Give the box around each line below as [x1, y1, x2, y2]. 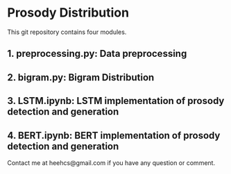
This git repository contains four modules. [7, 28, 127, 36]
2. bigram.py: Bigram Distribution [7, 71, 155, 83]
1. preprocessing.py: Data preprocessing [7, 48, 187, 60]
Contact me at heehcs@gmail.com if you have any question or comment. [7, 158, 216, 167]
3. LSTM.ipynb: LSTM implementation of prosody [7, 95, 225, 107]
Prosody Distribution [7, 5, 130, 21]
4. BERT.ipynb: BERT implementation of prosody [7, 130, 221, 141]
